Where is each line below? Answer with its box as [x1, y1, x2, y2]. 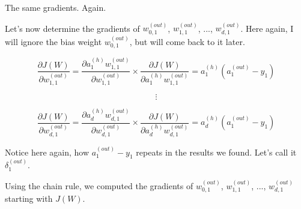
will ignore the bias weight [5, 35, 102, 47]
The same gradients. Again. [5, 1, 106, 13]
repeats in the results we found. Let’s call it [136, 145, 297, 158]
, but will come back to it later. [129, 35, 245, 47]
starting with [5, 192, 53, 204]
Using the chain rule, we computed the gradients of [5, 179, 193, 192]
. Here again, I [240, 22, 294, 34]
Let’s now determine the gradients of [5, 22, 140, 34]
